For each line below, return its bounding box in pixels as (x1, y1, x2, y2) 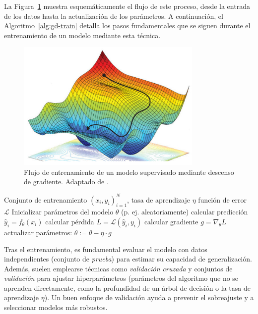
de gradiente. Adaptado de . (24, 176, 109, 187)
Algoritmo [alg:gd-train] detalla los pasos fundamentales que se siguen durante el (4, 20, 251, 31)
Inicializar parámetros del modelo (11, 207, 114, 217)
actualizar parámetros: (4, 227, 72, 237)
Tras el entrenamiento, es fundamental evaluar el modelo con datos (4, 244, 207, 254)
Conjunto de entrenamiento (4, 194, 87, 205)
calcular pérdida (45, 216, 94, 226)
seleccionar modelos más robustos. (4, 302, 108, 313)
